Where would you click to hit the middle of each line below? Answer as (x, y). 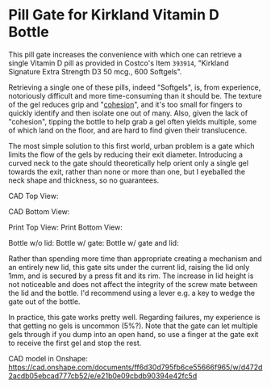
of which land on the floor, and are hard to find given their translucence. (128, 130)
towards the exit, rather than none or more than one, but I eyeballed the (127, 171)
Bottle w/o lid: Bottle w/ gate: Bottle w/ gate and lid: (94, 242)
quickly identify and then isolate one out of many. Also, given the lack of (128, 113)
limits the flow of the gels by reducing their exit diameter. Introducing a (126, 154)
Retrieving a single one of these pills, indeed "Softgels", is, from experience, (135, 87)
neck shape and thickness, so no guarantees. (84, 180)
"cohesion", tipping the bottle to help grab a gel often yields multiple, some (133, 121)
